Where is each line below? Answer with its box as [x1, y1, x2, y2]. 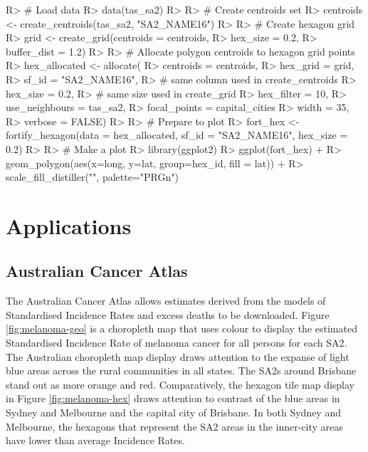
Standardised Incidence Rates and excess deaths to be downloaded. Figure [6, 307, 330, 322]
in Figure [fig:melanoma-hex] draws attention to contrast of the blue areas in [6, 391, 340, 406]
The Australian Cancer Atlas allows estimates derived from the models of [6, 293, 326, 308]
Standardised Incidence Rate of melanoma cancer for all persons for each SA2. [6, 335, 347, 350]
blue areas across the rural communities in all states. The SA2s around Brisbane [6, 363, 357, 378]
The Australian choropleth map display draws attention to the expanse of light [6, 349, 349, 364]
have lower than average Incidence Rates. [6, 433, 185, 448]
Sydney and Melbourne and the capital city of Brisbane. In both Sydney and [6, 405, 341, 420]
